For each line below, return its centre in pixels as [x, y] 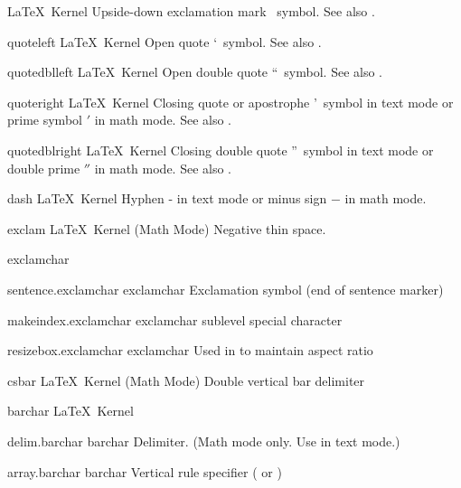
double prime [44, 168]
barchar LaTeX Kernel [71, 411]
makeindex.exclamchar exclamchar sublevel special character [175, 319]
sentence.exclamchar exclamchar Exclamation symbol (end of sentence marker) [226, 289]
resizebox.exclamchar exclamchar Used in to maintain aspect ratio [190, 350]
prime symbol [45, 120]
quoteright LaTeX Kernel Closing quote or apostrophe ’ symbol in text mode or [230, 102]
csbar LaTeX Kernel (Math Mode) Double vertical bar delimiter [186, 380]
